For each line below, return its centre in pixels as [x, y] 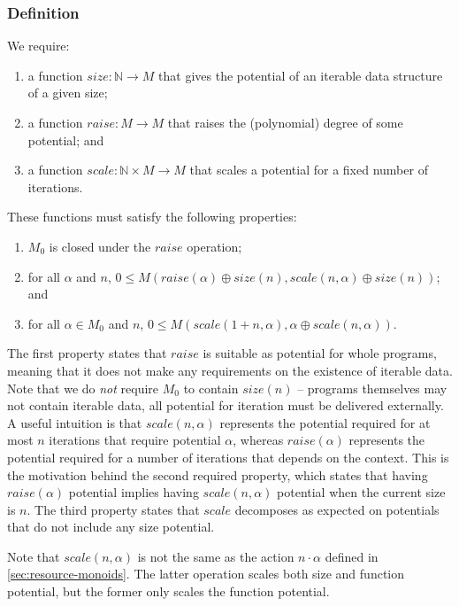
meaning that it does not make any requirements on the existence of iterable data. [230, 370]
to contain [211, 388]
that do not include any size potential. [111, 527]
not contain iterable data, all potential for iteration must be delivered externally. [226, 405]
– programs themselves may [372, 388]
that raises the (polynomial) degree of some [285, 122]
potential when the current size [361, 492]
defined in [352, 556]
